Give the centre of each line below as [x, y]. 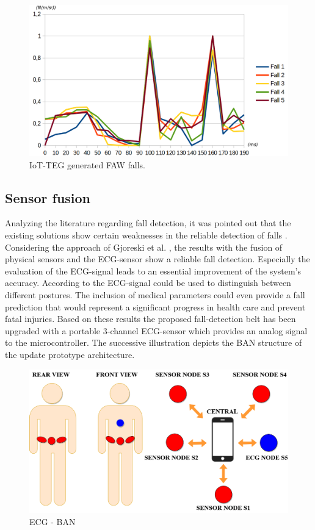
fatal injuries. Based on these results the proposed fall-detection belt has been [150, 319]
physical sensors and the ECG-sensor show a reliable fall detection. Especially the [157, 259]
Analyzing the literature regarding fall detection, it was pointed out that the [148, 223]
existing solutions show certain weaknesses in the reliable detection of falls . [146, 235]
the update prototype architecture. [70, 354]
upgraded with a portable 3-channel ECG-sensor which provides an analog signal [156, 330]
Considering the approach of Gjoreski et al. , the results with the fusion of [144, 247]
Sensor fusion [48, 197]
